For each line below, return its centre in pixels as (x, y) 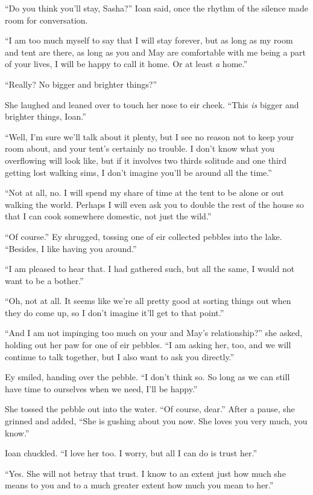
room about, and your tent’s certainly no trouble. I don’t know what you (140, 148)
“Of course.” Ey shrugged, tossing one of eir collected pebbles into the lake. (144, 236)
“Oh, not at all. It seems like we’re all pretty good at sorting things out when (148, 301)
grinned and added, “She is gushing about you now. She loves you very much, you (156, 421)
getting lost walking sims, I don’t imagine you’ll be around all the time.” (138, 172)
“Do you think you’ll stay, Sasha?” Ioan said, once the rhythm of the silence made (156, 8)
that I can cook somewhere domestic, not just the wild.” (108, 216)
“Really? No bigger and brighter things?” (81, 84)
